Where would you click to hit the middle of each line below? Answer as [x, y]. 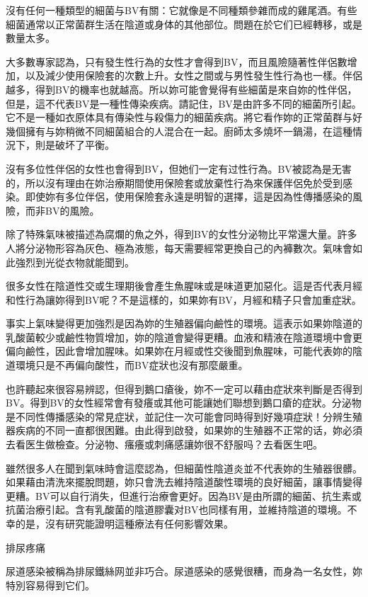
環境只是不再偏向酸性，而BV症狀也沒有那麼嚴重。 [132, 365]
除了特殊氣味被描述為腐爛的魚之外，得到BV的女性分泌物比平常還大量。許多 [182, 234]
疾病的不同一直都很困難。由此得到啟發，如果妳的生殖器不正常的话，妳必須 [189, 430]
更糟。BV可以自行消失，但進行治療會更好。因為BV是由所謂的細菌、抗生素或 [184, 495]
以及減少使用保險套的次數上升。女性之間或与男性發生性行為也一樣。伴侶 [194, 75]
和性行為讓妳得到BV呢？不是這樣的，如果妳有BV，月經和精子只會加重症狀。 [184, 299]
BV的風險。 [72, 210]
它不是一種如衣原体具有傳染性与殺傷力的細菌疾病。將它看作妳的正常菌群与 [179, 117]
